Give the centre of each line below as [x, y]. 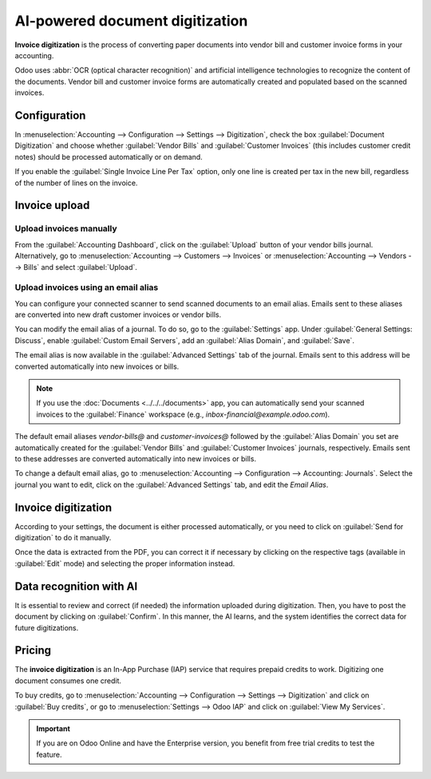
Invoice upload [52, 206]
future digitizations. [47, 627]
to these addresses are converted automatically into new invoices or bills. [136, 458]
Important [53, 728]
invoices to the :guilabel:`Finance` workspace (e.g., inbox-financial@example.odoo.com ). [183, 414]
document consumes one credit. [68, 680]
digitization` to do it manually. [63, 538]
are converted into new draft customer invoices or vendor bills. [118, 314]
